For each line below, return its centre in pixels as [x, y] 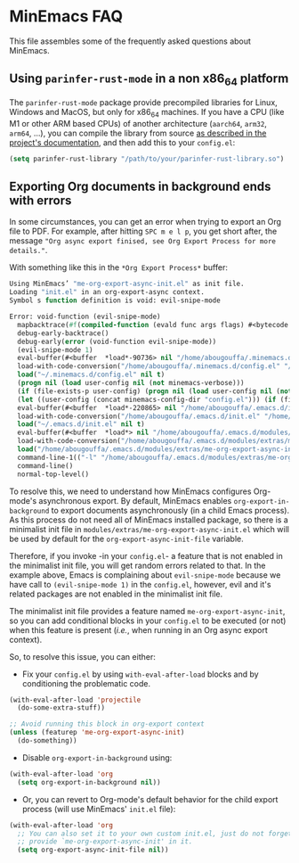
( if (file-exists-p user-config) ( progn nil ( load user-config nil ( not [155, 391]
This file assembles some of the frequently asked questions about [130, 41]
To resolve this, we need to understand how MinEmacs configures [130, 491]
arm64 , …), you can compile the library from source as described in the [138, 133]
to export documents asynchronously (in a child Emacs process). [170, 510]
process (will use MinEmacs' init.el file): [99, 809]
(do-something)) [47, 741]
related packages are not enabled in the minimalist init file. [116, 594]
